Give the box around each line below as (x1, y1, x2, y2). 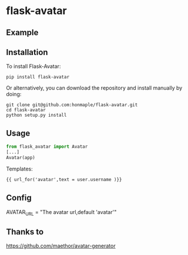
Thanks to (6, 227, 44, 237)
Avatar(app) (6, 154, 35, 161)
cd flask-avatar (6, 107, 46, 113)
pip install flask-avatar (6, 74, 69, 80)
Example (6, 28, 39, 38)
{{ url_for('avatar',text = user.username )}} (6, 176, 122, 182)
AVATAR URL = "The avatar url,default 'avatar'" (6, 208, 117, 217)
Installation (6, 47, 48, 57)
